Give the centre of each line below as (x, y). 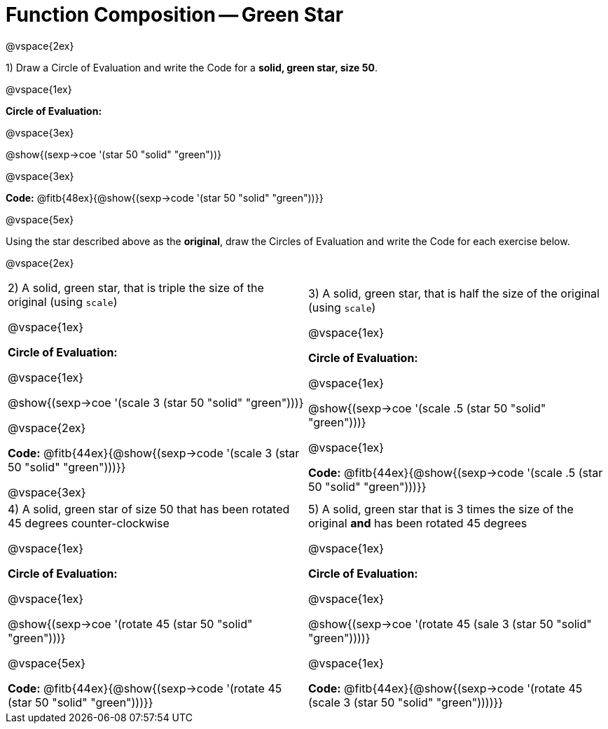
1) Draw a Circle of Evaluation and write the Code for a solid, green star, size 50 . (192, 67)
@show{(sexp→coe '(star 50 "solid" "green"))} (114, 154)
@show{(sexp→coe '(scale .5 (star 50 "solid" (427, 408)
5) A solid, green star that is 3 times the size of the (441, 509)
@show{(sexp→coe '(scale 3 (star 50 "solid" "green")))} (156, 402)
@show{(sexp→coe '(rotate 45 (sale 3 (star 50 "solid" (450, 624)
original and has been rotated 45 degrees (418, 523)
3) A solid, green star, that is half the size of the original (454, 293)
